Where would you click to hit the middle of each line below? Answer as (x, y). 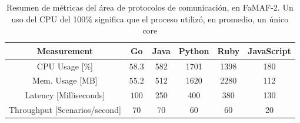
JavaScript (269, 50)
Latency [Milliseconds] (65, 95)
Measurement (65, 50)
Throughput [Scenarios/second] (65, 110)
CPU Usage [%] (65, 66)
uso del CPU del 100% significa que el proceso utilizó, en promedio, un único (150, 19)
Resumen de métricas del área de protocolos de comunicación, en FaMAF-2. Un (150, 7)
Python (194, 50)
